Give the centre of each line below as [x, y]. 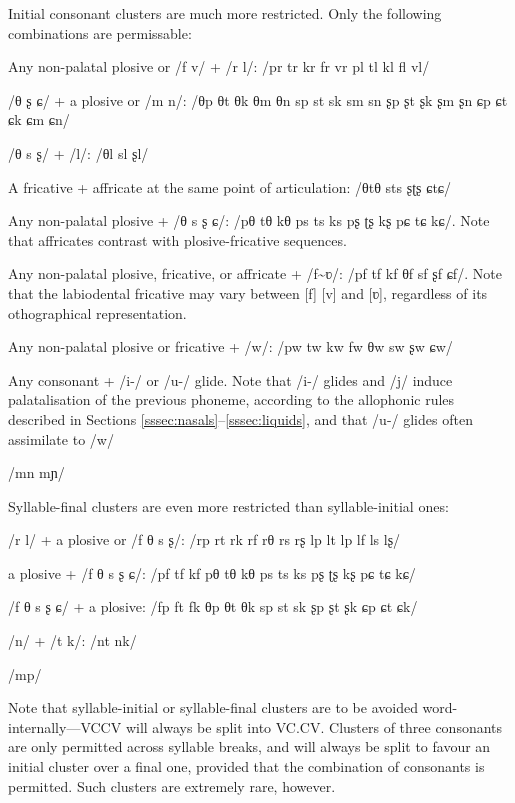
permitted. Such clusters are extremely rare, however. [172, 785]
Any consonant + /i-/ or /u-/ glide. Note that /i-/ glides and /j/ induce [230, 379]
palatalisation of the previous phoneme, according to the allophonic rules [231, 399]
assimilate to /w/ [61, 438]
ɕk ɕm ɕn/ [39, 119]
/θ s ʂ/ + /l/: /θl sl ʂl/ [78, 152]
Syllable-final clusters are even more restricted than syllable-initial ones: [228, 505]
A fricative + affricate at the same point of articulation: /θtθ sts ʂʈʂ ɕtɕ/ [230, 186]
